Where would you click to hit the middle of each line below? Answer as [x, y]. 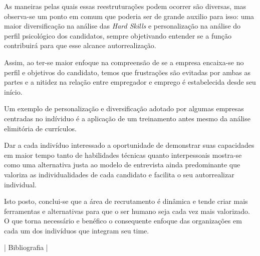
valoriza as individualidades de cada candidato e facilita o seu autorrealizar [119, 174]
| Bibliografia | [26, 247]
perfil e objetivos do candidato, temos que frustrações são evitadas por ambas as [127, 72]
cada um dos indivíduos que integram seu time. [77, 230]
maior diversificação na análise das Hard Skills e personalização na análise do [122, 26]
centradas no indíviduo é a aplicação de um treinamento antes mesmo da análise [127, 118]
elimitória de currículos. [40, 128]
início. [13, 91]
